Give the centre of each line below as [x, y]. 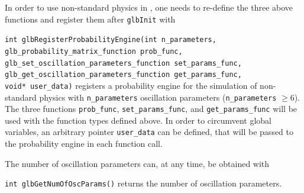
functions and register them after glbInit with [90, 19]
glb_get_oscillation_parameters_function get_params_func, [123, 75]
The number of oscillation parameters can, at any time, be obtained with [137, 163]
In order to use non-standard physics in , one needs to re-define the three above [149, 7]
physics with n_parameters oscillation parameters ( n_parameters [158, 97]
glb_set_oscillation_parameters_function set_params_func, [123, 63]
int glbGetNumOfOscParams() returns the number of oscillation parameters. [143, 183]
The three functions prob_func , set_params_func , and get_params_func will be [151, 109]
